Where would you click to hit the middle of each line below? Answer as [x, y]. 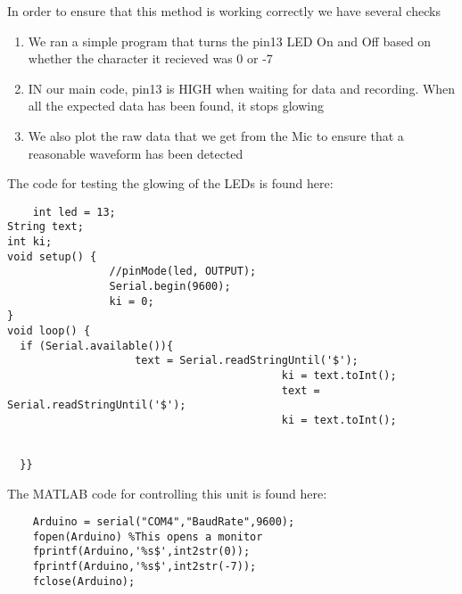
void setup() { [52, 256]
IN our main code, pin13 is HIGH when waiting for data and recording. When [242, 88]
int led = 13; [74, 212]
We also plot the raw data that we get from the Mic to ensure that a [216, 135]
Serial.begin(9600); [170, 287]
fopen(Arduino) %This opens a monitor [148, 536]
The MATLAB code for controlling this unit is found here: [167, 493]
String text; [45, 227]
